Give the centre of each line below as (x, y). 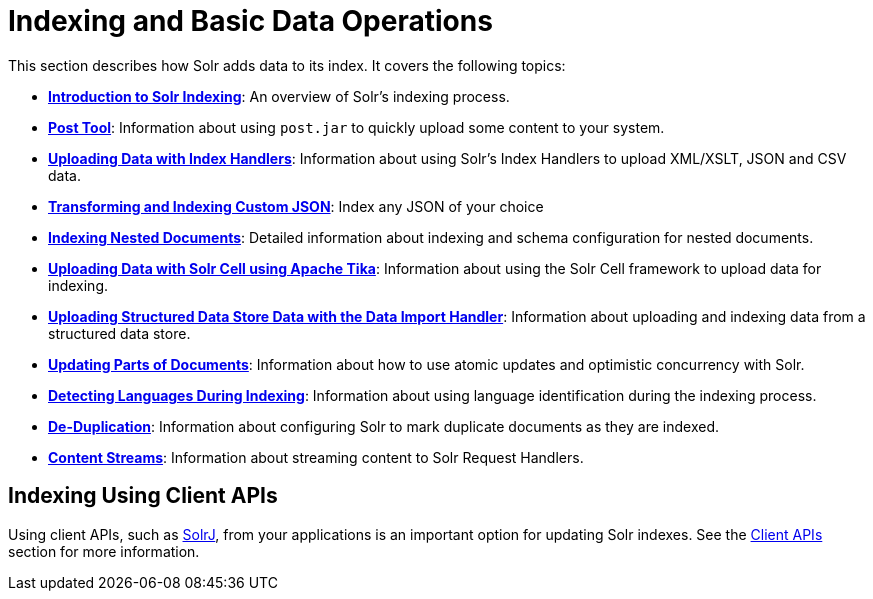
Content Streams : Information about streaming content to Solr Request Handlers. (316, 457)
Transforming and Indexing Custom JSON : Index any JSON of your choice (296, 206)
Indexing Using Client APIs (143, 496)
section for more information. (104, 551)
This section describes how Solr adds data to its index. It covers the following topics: (287, 65)
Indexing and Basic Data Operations (250, 21)
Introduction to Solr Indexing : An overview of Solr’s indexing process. (279, 96)
